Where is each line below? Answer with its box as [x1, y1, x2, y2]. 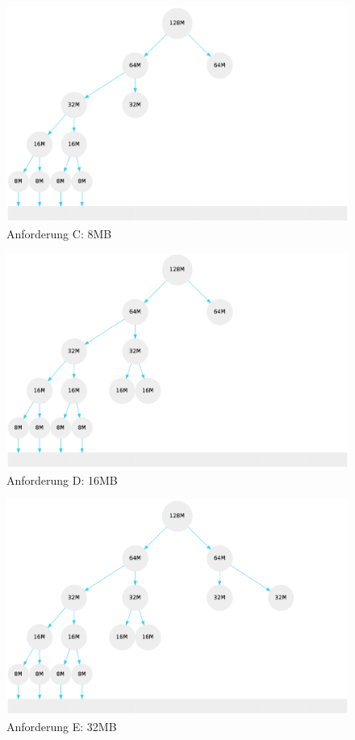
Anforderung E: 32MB [6, 717, 117, 734]
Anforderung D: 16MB [6, 471, 118, 488]
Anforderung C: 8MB [6, 225, 112, 242]
